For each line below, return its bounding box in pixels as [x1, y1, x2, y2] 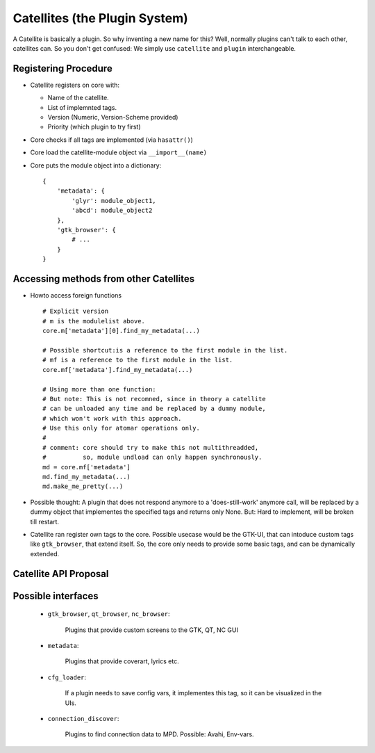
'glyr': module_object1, [72, 197, 156, 204]
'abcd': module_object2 [72, 207, 153, 215]
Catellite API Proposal [12, 567, 109, 580]
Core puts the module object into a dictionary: [30, 161, 162, 170]
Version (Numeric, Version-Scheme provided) [47, 113, 178, 122]
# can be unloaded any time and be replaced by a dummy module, [42, 405, 267, 413]
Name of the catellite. [47, 94, 109, 102]
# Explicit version [42, 307, 109, 316]
